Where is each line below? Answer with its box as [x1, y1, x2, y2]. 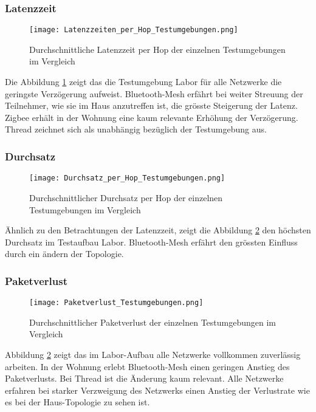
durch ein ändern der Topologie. [5, 247, 124, 260]
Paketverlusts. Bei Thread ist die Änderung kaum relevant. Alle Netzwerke [5, 372, 284, 385]
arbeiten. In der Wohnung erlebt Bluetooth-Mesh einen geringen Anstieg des [5, 360, 290, 373]
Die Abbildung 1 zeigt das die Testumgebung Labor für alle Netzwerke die [5, 75, 282, 88]
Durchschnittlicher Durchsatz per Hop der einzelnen [29, 191, 223, 204]
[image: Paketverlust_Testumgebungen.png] [29, 298, 204, 307]
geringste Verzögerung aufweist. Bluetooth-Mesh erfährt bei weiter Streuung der [5, 87, 303, 100]
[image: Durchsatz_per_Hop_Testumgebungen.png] [29, 174, 225, 183]
